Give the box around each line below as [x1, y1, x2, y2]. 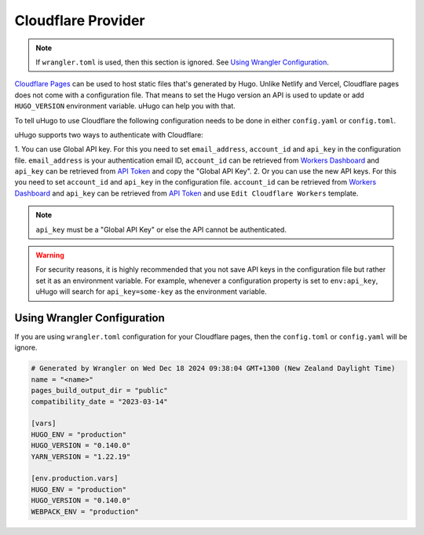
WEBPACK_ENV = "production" [31, 507, 139, 516]
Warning [35, 251, 64, 260]
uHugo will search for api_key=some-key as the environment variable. [35, 287, 267, 296]
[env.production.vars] [31, 474, 119, 483]
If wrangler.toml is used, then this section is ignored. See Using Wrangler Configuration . [35, 57, 329, 67]
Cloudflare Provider [14, 12, 145, 29]
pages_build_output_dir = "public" [31, 386, 168, 395]
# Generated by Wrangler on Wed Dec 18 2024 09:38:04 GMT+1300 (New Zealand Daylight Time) [31, 364, 396, 373]
